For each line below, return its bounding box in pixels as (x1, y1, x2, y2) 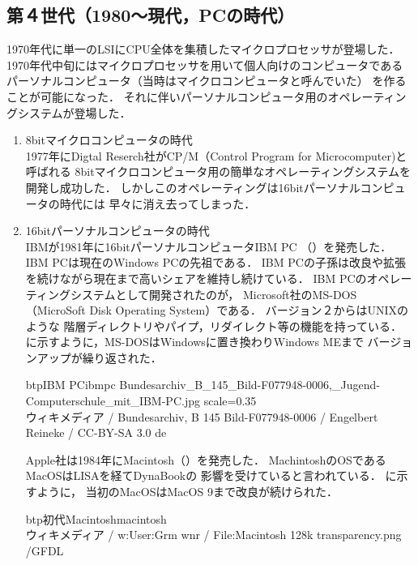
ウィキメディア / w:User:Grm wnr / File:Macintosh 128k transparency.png (25, 526, 402, 543)
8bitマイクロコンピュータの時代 (25, 131, 193, 148)
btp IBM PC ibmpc (25, 376, 116, 393)
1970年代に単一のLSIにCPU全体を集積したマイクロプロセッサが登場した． (6, 41, 400, 58)
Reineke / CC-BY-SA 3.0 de (25, 424, 167, 441)
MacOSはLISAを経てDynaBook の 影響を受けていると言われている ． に (25, 467, 397, 484)
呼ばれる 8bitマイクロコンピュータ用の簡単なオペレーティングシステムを (25, 163, 412, 180)
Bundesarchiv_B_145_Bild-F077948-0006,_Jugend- (119, 376, 380, 393)
